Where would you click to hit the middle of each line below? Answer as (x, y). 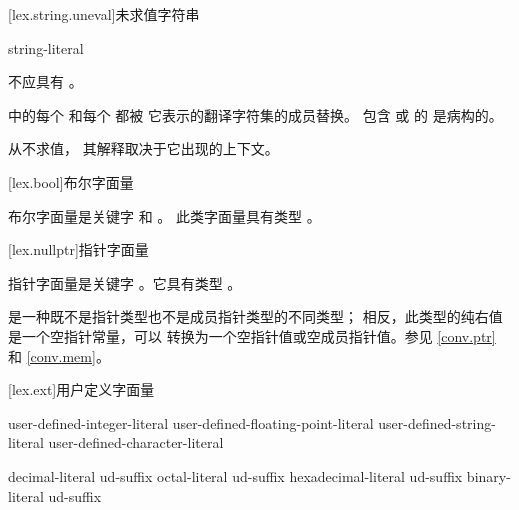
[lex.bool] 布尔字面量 (71, 181)
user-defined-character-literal (136, 442)
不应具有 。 (45, 81)
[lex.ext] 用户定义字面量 (81, 389)
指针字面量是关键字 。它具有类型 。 (125, 282)
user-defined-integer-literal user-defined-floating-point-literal (191, 422)
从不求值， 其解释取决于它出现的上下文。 (143, 148)
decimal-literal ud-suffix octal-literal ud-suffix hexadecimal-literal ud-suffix (235, 475)
